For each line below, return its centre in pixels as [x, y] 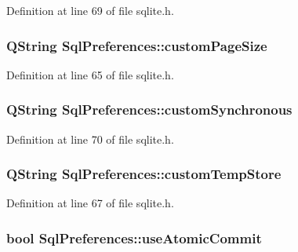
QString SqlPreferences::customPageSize [137, 45]
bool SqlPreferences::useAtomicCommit [134, 237]
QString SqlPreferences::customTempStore [144, 174]
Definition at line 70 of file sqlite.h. [90, 139]
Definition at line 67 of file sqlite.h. [90, 203]
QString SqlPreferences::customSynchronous [149, 110]
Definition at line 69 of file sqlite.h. [90, 10]
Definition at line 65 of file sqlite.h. [90, 74]
